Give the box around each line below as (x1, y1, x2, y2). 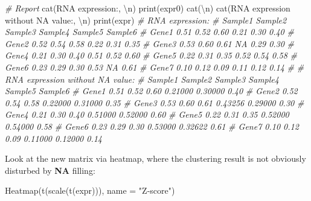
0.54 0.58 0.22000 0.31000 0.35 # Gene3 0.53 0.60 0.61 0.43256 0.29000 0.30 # (5, 96, 304, 109)
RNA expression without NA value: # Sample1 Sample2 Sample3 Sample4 (5, 72, 279, 85)
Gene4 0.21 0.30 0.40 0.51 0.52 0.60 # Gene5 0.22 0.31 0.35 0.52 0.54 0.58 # (5, 49, 298, 62)
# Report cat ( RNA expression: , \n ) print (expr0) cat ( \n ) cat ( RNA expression (5, 2, 290, 14)
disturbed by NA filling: (5, 164, 95, 176)
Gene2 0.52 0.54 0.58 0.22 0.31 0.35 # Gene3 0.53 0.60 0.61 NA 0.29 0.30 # (5, 37, 295, 49)
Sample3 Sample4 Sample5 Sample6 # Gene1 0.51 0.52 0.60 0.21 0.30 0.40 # (5, 25, 294, 38)
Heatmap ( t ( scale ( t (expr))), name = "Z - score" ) (5, 184, 175, 197)
